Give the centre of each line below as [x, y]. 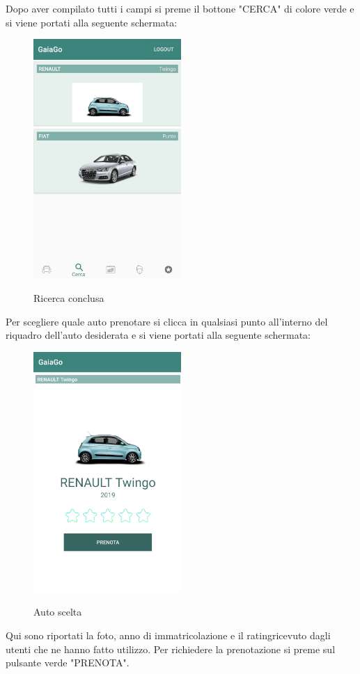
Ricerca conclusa [69, 298]
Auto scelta [58, 612]
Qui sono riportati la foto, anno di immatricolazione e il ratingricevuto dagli [168, 635]
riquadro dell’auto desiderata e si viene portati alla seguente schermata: [158, 335]
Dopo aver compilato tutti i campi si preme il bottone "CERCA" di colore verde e [180, 8]
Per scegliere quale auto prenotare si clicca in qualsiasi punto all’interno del [167, 321]
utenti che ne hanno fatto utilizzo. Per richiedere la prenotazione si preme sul [171, 649]
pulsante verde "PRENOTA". [68, 663]
